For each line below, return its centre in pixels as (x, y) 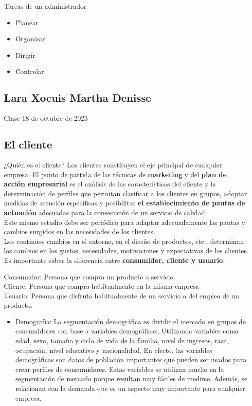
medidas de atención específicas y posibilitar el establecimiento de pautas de (125, 203)
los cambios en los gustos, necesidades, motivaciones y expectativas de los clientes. (126, 250)
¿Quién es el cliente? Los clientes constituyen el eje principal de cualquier (113, 164)
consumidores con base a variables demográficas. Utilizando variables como (127, 331)
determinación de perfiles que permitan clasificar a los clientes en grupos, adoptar (126, 193)
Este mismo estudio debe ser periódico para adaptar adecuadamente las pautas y (125, 222)
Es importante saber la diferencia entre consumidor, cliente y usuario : (115, 260)
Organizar (30, 39)
